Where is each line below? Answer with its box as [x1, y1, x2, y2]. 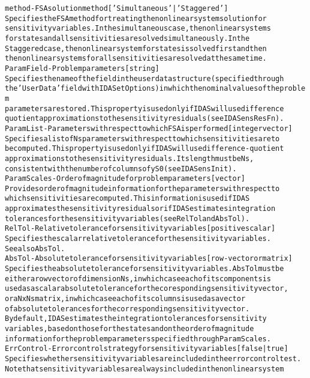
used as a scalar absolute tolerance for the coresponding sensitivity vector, [5, 284, 288, 293]
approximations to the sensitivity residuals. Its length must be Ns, [5, 154, 254, 163]
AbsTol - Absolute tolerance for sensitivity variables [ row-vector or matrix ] [5, 254, 293, 263]
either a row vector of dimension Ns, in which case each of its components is [5, 274, 271, 283]
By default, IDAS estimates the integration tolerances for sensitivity [5, 314, 267, 323]
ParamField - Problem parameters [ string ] [5, 64, 159, 73]
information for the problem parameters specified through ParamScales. [5, 334, 271, 343]
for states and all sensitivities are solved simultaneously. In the [5, 34, 250, 43]
